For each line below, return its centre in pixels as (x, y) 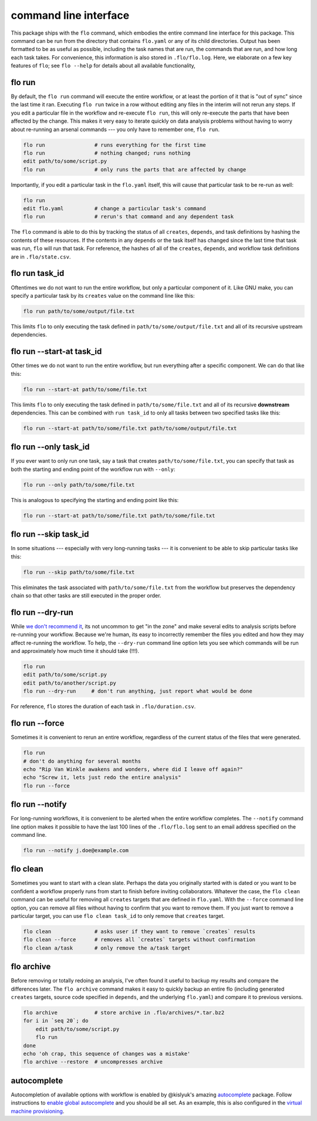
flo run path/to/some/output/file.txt (79, 311)
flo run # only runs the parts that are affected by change (135, 169)
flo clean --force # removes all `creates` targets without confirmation (139, 940)
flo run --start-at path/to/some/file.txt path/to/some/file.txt (119, 516)
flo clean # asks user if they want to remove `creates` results (139, 932)
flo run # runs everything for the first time (114, 145)
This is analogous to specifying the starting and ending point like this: (95, 500)
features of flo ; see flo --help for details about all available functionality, (103, 66)
